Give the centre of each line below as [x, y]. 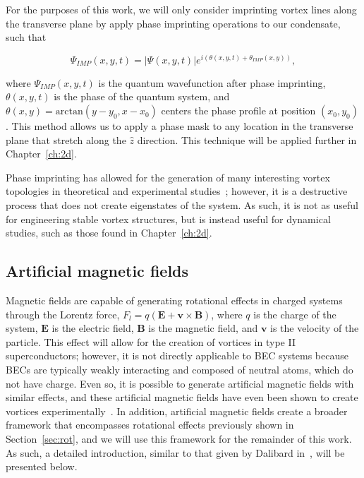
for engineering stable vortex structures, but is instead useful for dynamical [168, 219]
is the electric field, [93, 328]
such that [26, 37]
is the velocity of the [315, 328]
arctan [69, 112]
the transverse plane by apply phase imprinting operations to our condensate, [173, 23]
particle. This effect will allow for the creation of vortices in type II [151, 341]
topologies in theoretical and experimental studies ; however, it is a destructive [177, 191]
